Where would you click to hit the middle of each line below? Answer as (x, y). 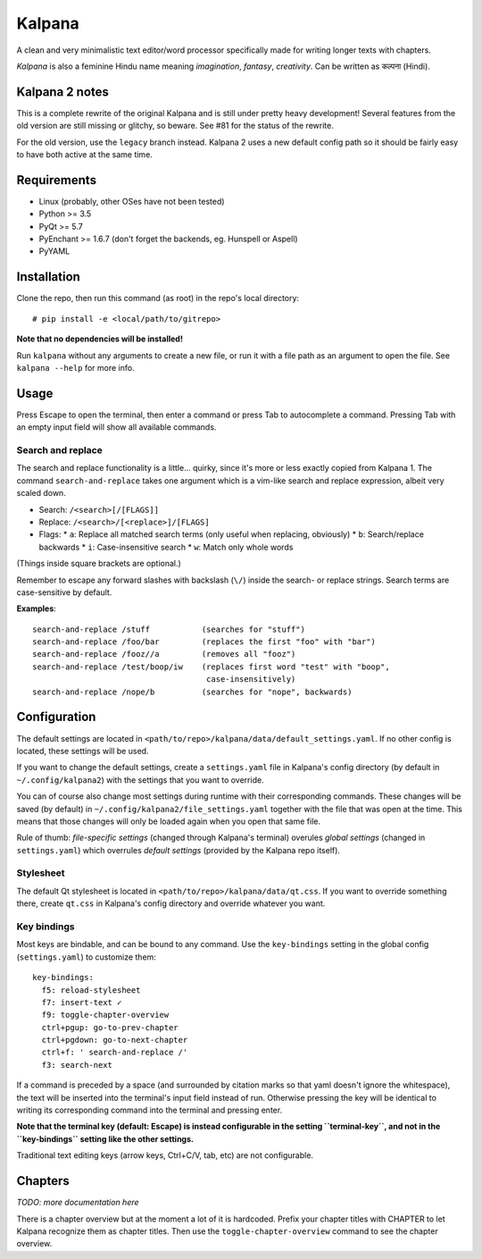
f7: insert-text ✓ (82, 1002)
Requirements (57, 180)
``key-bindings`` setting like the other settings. (105, 1138)
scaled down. (41, 493)
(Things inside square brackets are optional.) (99, 564)
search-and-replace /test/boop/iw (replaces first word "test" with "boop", (211, 667)
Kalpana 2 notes (62, 92)
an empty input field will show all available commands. (116, 427)
